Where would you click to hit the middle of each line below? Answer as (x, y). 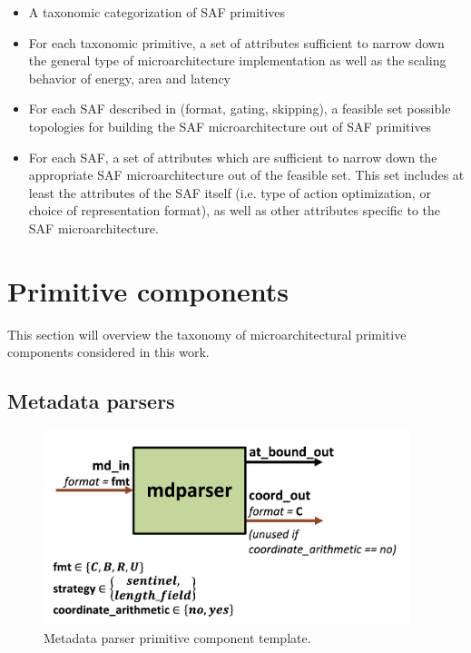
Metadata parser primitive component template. (177, 637)
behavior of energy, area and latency (129, 78)
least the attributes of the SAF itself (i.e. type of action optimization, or (230, 192)
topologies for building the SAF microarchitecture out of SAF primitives (230, 126)
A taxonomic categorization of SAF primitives (157, 12)
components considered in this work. (108, 352)
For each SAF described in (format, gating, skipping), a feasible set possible (240, 109)
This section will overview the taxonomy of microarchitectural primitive (207, 334)
